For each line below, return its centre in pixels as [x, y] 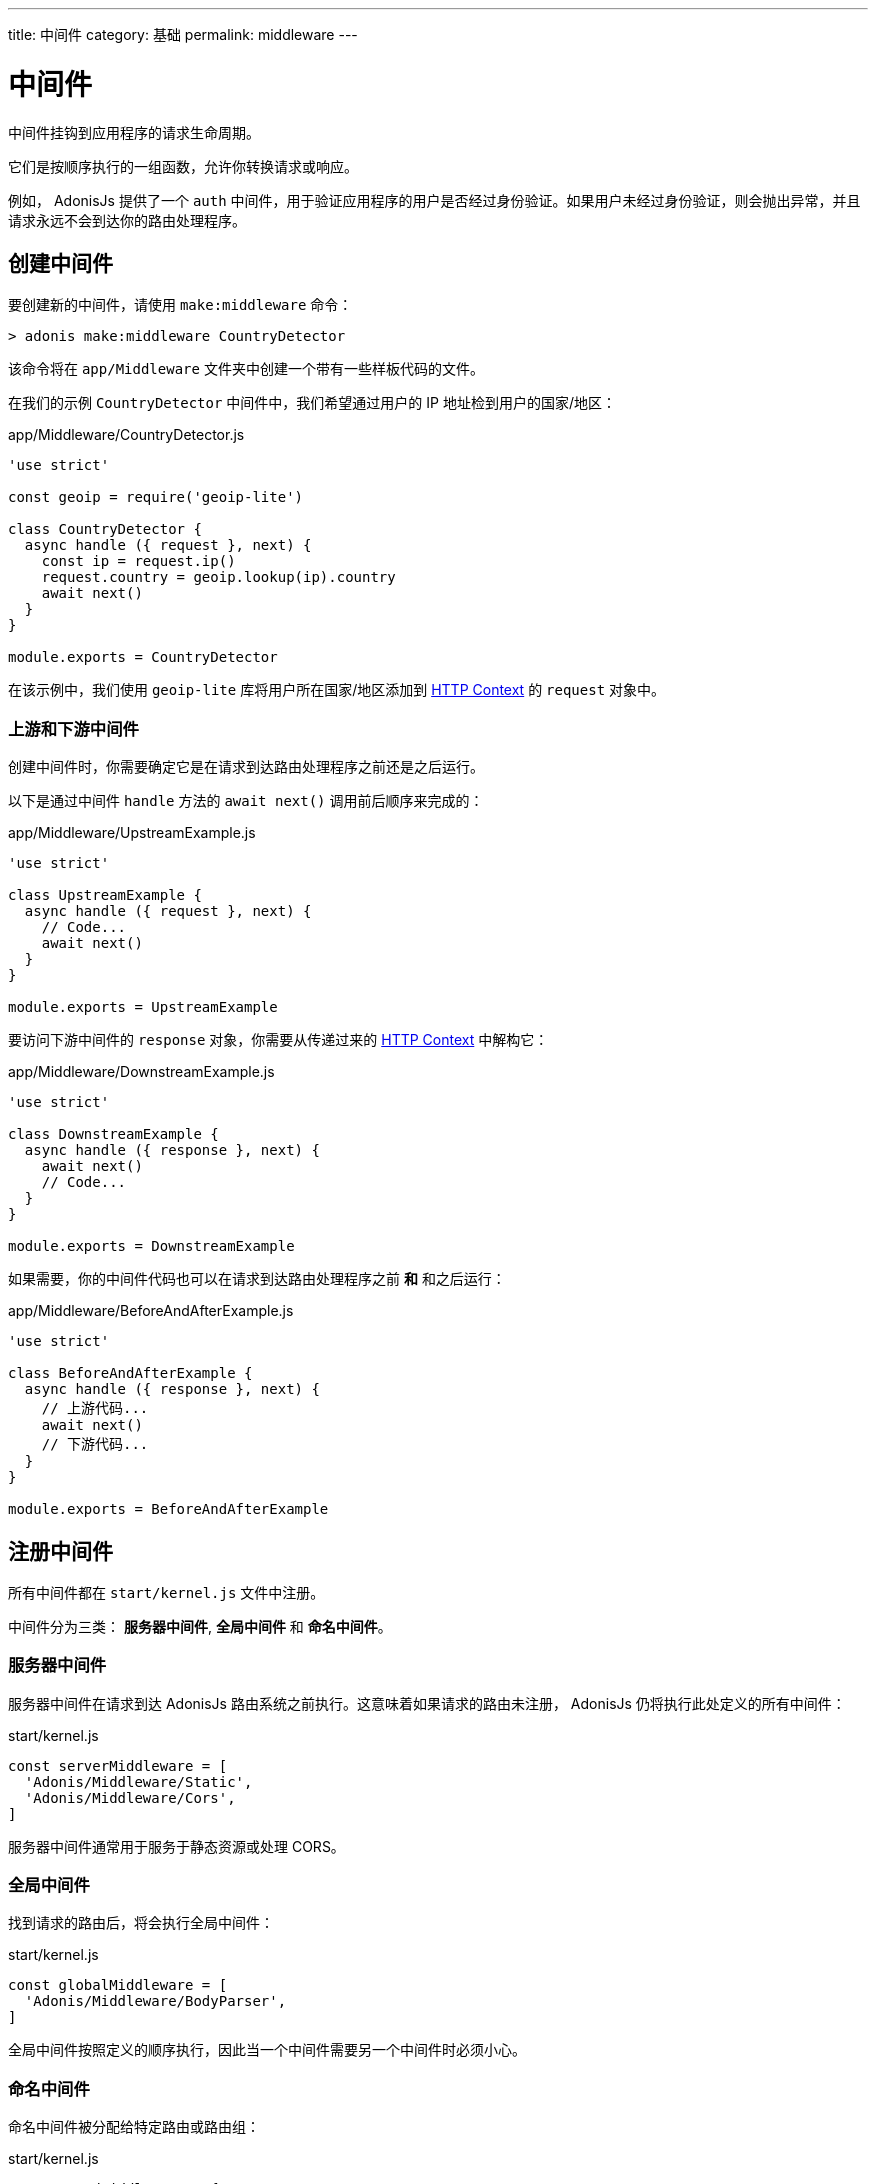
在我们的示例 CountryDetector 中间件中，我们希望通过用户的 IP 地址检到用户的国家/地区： [312, 403]
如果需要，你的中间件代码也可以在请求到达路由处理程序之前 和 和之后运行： [257, 1279]
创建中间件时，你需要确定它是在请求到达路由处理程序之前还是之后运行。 [246, 767]
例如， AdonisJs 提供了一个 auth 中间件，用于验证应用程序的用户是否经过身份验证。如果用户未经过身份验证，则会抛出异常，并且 [434, 200]
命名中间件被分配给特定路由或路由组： [134, 2127]
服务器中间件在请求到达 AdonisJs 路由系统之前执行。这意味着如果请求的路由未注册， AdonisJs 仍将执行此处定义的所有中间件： [427, 1703]
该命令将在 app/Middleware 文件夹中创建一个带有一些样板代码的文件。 [246, 369]
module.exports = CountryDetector [143, 657]
